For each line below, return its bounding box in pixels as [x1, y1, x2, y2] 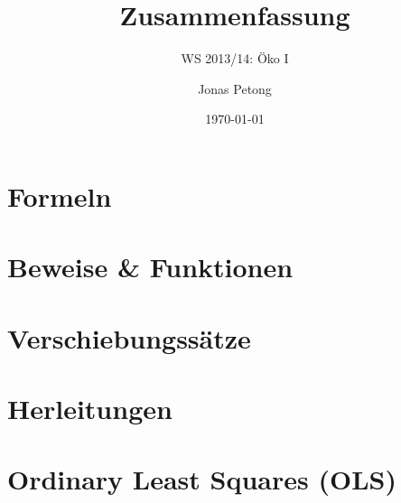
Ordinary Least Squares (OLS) [7, 461, 396, 498]
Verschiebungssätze [7, 319, 251, 356]
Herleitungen [7, 390, 173, 427]
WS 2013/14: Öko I [181, 49, 289, 68]
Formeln [7, 177, 112, 214]
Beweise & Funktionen [7, 248, 294, 285]
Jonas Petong [198, 79, 272, 98]
